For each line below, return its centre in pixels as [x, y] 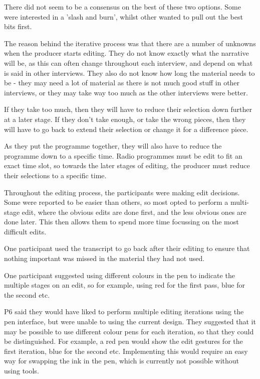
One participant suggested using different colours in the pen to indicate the [119, 275]
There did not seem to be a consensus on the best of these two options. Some [123, 7]
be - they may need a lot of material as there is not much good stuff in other [122, 83]
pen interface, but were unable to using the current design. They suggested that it [130, 322]
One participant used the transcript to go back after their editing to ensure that [127, 248]
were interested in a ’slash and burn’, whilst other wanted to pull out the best [123, 16]
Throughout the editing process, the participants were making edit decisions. [122, 192]
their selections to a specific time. [55, 175]
